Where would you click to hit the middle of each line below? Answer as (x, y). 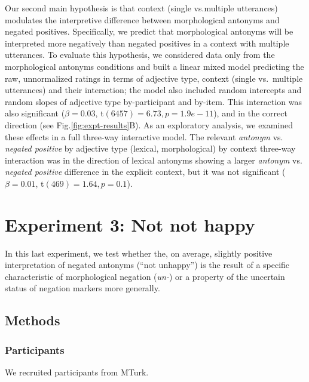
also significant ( (35, 113)
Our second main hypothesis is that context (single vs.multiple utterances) (141, 8)
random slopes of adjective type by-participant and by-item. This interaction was (154, 101)
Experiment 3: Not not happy (130, 224)
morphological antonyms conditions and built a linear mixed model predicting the (154, 66)
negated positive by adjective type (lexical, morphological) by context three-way (150, 148)
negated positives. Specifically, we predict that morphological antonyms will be (149, 31)
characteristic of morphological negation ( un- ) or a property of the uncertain (145, 276)
